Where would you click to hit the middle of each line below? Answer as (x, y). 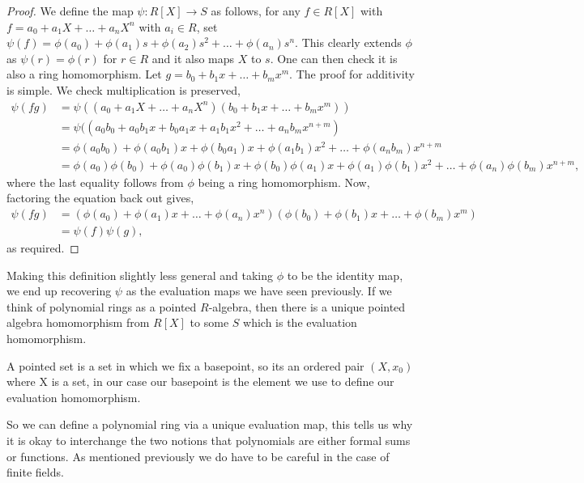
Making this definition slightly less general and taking (140, 275)
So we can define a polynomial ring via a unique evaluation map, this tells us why (210, 424)
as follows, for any (256, 11)
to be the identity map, (345, 275)
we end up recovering (59, 291)
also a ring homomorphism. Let (84, 74)
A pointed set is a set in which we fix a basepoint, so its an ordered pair (185, 365)
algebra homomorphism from (78, 322)
